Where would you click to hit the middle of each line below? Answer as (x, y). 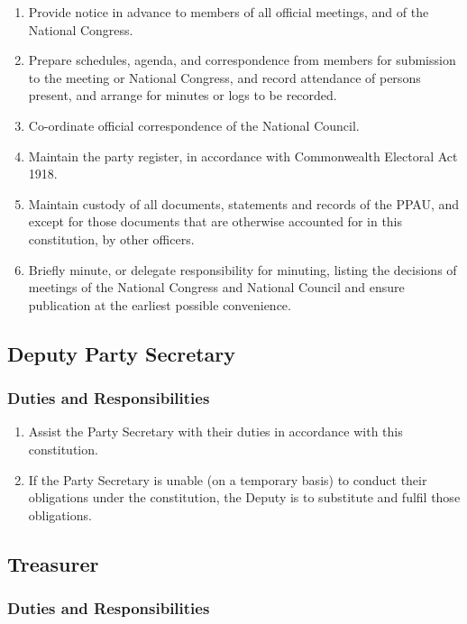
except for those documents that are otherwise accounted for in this (215, 221)
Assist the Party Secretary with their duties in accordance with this (215, 431)
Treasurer (53, 563)
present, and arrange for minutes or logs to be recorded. (183, 95)
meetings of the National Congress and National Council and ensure (216, 287)
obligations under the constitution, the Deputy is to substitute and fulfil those (244, 497)
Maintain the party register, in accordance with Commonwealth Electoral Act (243, 156)
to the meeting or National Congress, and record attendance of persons (224, 77)
